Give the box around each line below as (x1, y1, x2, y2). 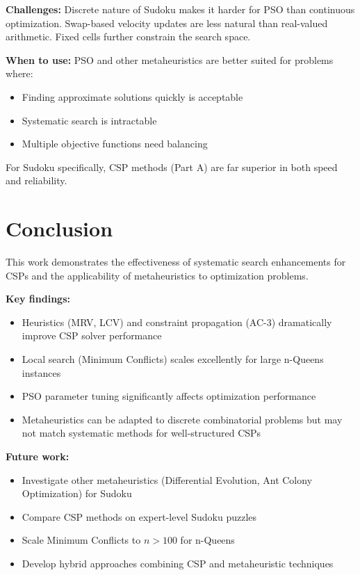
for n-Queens (180, 533, 235, 547)
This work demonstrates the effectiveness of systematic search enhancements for (6, 254, 346, 269)
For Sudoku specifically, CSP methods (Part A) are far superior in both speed (6, 159, 338, 174)
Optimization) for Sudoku (22, 486, 132, 501)
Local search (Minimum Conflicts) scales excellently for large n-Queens (22, 352, 324, 366)
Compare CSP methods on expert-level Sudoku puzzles (22, 509, 256, 524)
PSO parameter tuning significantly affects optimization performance (22, 389, 316, 403)
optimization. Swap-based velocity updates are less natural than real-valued (6, 15, 328, 30)
